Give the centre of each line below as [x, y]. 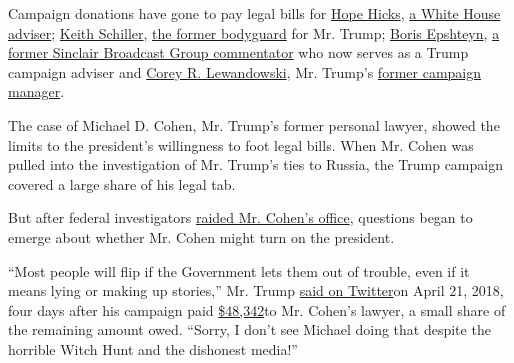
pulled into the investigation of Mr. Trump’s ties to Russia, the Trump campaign [255, 164]
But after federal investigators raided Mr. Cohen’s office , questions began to [240, 217]
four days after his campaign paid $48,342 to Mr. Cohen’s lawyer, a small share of [257, 309]
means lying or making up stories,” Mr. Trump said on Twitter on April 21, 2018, [256, 290]
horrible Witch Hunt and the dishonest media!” [153, 348]
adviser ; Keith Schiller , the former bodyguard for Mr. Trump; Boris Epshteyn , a [254, 32]
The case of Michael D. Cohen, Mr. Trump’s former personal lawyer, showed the [254, 124]
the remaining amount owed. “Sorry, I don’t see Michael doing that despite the [249, 329]
